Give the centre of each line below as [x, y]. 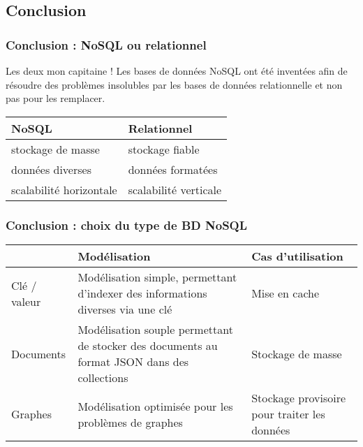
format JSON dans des [133, 361]
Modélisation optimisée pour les [155, 406]
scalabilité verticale [175, 189]
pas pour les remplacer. [55, 98]
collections [103, 378]
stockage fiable [164, 149]
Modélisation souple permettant [155, 329]
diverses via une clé [125, 309]
